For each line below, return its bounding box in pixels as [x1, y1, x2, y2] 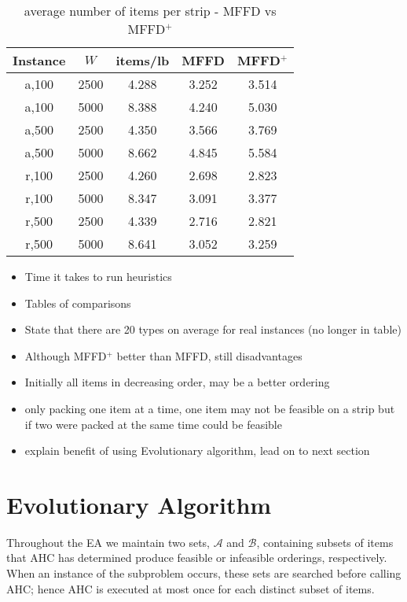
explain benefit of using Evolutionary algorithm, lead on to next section [24, 442, 370, 459]
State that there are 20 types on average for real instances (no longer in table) [24, 321, 401, 338]
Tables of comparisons [24, 294, 131, 311]
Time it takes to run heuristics [24, 268, 172, 284]
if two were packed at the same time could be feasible [24, 415, 282, 432]
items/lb [115, 51, 170, 69]
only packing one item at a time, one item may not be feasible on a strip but [24, 400, 395, 416]
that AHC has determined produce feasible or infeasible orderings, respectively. [6, 549, 387, 566]
